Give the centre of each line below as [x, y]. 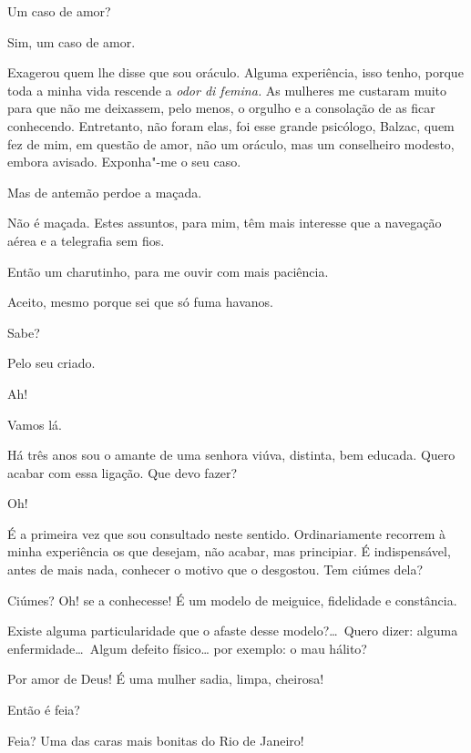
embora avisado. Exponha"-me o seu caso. [124, 162]
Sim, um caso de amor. [72, 41]
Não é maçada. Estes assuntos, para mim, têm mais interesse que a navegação [225, 223]
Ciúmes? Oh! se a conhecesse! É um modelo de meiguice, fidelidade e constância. [232, 600]
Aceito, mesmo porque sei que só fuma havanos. [140, 302]
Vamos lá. [35, 424]
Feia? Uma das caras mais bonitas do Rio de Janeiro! [156, 740]
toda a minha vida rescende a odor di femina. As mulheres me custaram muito [227, 90]
